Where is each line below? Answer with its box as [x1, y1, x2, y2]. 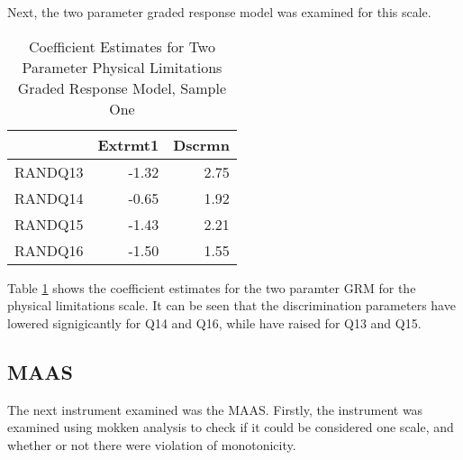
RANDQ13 [14, 161, 84, 182]
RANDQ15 [14, 213, 84, 235]
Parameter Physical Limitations [22, 56, 222, 78]
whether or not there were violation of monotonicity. [7, 435, 296, 454]
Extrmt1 [97, 133, 159, 155]
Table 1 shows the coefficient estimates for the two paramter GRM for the [7, 278, 416, 297]
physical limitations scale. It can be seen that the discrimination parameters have [7, 296, 456, 315]
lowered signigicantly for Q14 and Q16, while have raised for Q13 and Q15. [7, 313, 422, 332]
